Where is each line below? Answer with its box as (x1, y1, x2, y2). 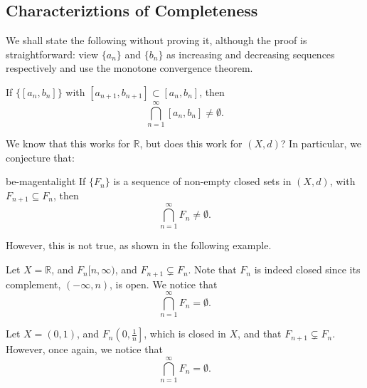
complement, (6, 276, 61, 291)
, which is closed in (144, 326, 226, 341)
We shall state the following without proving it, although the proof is (6, 33, 307, 48)
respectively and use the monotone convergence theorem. (6, 61, 253, 75)
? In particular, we (280, 136, 362, 151)
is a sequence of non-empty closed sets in (113, 174, 292, 189)
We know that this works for (6, 136, 130, 151)
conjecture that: (6, 150, 75, 164)
